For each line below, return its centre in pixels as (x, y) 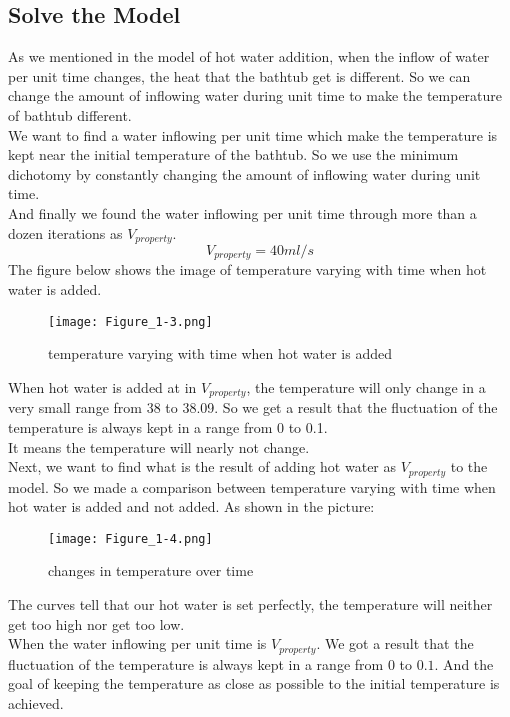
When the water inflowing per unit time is (137, 643)
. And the (464, 663)
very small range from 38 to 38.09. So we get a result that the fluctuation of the (253, 407)
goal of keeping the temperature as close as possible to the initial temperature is (254, 683)
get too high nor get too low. (96, 623)
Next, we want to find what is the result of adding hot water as (202, 466)
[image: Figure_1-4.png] (130, 538)
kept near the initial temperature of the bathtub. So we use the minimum (233, 154)
